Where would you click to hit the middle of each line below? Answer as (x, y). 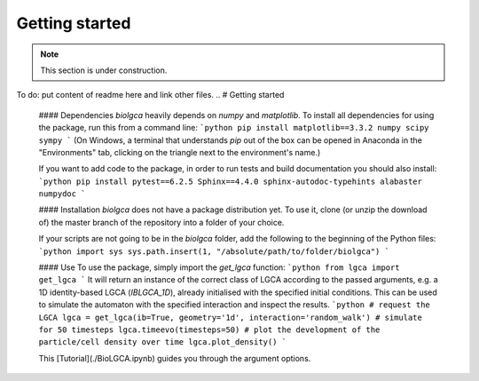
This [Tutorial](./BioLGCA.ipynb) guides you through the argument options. (175, 358)
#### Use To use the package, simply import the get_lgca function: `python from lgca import (219, 267)
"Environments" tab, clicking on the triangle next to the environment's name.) (180, 152)
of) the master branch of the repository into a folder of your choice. (161, 222)
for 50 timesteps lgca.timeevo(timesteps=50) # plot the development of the (209, 329)
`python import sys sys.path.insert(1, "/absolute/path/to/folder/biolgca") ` (214, 251)
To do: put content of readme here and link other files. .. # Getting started (150, 95)
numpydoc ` (62, 194)
